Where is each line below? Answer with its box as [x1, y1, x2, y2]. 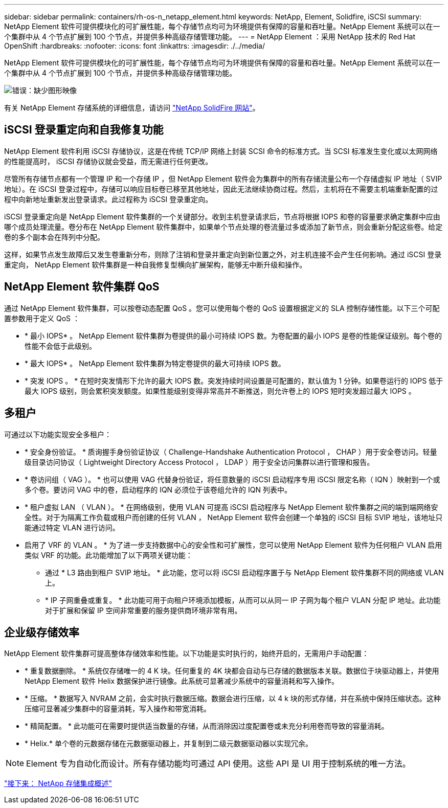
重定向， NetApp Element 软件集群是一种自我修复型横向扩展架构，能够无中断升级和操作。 [4, 260, 307, 269]
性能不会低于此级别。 [25, 341, 96, 350]
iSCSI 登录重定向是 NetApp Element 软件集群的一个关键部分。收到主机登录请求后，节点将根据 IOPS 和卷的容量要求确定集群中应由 [4, 212, 440, 221]
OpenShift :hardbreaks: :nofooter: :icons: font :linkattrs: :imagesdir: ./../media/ [4, 41, 265, 50]
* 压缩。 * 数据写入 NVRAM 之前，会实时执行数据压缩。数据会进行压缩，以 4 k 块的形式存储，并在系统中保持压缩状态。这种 [25, 694, 441, 703]
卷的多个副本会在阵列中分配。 [4, 232, 104, 241]
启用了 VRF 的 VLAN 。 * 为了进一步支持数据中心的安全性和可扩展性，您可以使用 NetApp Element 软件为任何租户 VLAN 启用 [25, 540, 442, 549]
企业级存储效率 [4, 625, 79, 639]
